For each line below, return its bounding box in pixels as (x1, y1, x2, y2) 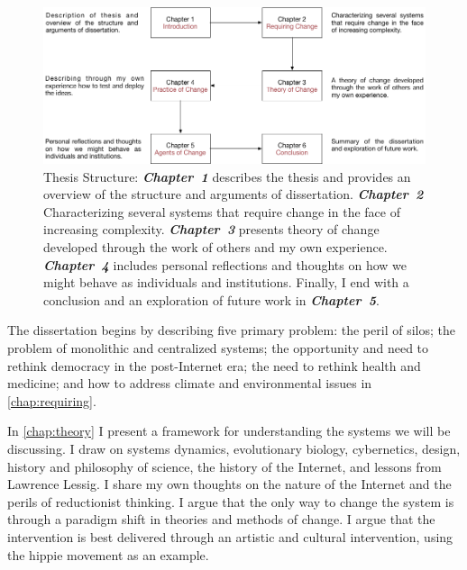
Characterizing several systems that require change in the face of (43, 202, 400, 221)
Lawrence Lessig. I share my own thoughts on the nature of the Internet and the (7, 475, 452, 493)
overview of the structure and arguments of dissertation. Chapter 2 (43, 185, 424, 204)
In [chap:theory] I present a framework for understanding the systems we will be (7, 421, 451, 440)
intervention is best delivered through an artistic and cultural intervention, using (7, 527, 453, 546)
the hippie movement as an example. (7, 545, 209, 564)
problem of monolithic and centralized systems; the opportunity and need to (7, 339, 429, 357)
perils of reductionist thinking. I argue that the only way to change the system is (7, 492, 454, 511)
